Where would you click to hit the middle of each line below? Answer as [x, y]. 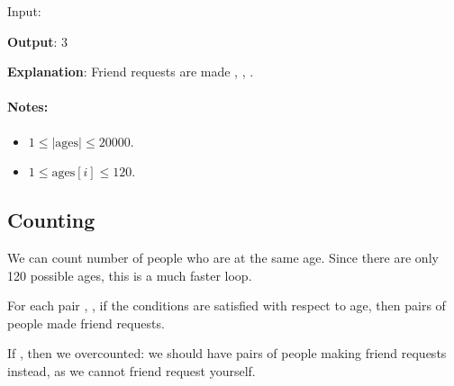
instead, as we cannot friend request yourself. [132, 370]
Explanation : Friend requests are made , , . [131, 72]
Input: [24, 11]
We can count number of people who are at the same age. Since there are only [223, 257]
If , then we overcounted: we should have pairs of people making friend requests [227, 353]
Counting [51, 220]
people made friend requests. [86, 323]
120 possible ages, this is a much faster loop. [130, 275]
